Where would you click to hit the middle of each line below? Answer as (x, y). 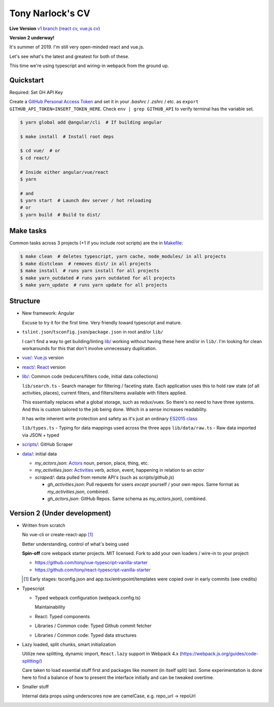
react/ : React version (44, 367)
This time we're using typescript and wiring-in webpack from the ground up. (89, 66)
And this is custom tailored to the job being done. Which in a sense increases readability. (115, 409)
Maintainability (50, 607)
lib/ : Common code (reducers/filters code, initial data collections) (90, 377)
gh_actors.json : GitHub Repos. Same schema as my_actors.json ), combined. (127, 499)
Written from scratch (44, 525)
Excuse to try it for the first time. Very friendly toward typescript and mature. (102, 322)
